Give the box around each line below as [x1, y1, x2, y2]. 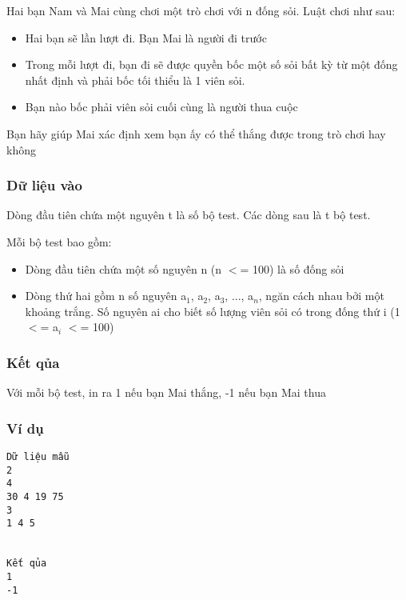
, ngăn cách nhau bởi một [258, 287, 384, 304]
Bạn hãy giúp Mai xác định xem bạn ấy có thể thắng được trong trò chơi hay [6, 125, 386, 142]
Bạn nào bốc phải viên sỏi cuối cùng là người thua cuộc [25, 98, 298, 115]
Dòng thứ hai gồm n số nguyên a [25, 287, 187, 304]
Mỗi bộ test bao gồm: [6, 233, 112, 250]
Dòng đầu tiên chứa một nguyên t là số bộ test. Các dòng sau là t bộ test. [6, 206, 371, 223]
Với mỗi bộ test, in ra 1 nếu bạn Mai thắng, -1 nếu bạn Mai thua [6, 384, 326, 401]
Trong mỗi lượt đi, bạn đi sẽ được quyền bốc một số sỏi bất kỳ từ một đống [25, 56, 398, 73]
